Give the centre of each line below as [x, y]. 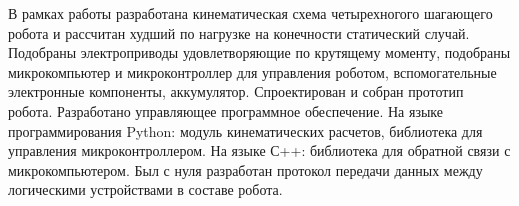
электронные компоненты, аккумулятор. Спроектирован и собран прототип [236, 91]
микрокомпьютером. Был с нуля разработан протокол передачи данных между [245, 169]
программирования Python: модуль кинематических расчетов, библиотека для [245, 130]
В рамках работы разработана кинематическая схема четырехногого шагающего [250, 13]
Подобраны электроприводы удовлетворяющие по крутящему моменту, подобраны [259, 52]
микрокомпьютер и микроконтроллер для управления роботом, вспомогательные [252, 71]
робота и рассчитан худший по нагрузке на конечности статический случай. [239, 32]
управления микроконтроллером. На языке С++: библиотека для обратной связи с [259, 150]
